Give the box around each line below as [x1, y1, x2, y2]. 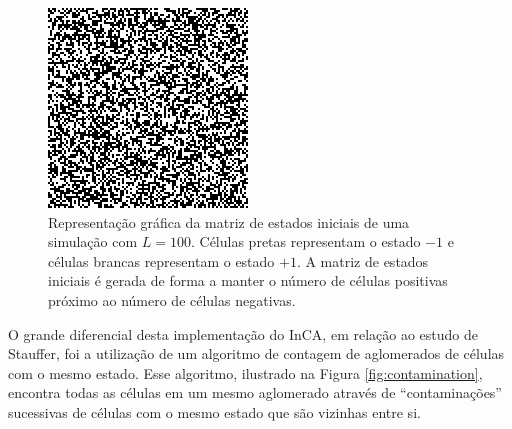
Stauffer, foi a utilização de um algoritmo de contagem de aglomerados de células [8, 343, 505, 364]
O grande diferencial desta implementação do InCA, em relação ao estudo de [8, 323, 479, 344]
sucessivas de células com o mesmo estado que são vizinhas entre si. [8, 401, 421, 422]
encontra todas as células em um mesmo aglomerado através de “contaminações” [8, 382, 502, 403]
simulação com [48, 231, 138, 252]
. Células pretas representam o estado [190, 231, 421, 252]
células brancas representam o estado [48, 250, 275, 271]
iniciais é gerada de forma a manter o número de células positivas [48, 270, 448, 291]
